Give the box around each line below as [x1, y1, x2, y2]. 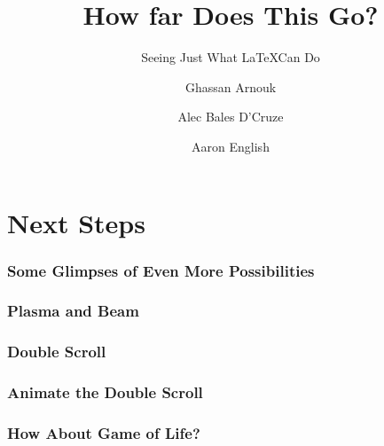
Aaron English [192, 137, 270, 155]
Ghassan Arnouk [184, 77, 277, 96]
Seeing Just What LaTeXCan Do [141, 48, 320, 67]
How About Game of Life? [7, 421, 200, 443]
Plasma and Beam [7, 300, 139, 322]
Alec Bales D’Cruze [177, 107, 284, 126]
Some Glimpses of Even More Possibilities [7, 259, 315, 281]
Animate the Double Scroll [7, 381, 203, 403]
